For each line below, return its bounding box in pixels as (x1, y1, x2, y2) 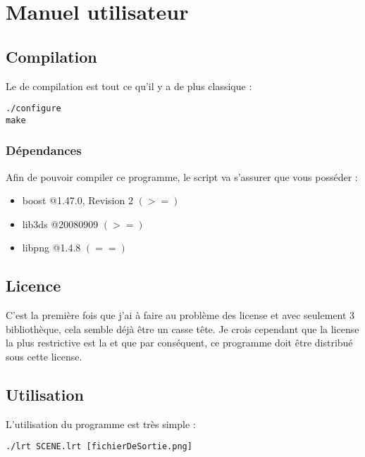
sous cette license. (6, 349, 82, 364)
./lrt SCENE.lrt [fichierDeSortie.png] (6, 442, 192, 452)
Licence (6, 275, 61, 296)
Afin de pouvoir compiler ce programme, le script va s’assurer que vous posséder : (6, 169, 358, 184)
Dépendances (6, 142, 82, 159)
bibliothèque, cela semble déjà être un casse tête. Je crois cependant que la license (6, 321, 359, 336)
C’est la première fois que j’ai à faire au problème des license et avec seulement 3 (6, 308, 355, 323)
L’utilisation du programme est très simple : (6, 416, 196, 431)
